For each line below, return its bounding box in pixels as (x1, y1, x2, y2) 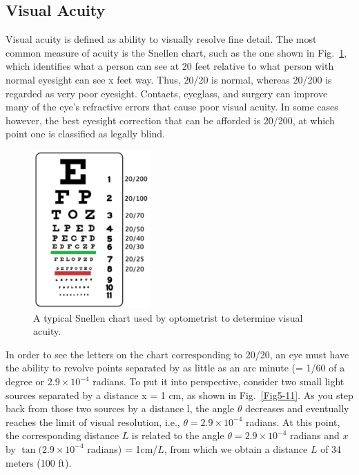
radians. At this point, (246, 414, 340, 429)
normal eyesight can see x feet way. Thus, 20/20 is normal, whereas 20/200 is (6, 72, 332, 86)
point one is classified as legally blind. (6, 126, 165, 141)
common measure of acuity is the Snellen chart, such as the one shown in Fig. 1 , (6, 45, 347, 59)
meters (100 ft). (6, 455, 72, 469)
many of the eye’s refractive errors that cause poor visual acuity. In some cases (6, 99, 338, 114)
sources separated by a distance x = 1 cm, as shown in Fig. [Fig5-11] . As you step (6, 387, 353, 402)
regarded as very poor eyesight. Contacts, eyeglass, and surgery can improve (6, 86, 328, 100)
